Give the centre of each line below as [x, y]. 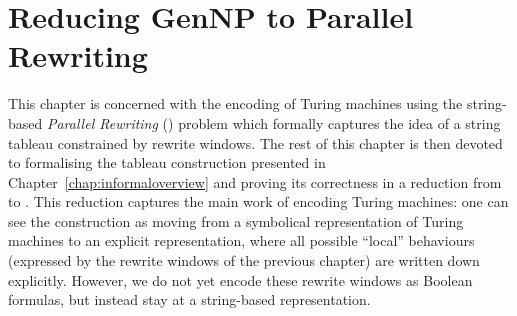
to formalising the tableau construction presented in [167, 162]
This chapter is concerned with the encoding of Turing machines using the [235, 103]
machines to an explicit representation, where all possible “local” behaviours [241, 240]
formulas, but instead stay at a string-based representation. [189, 299]
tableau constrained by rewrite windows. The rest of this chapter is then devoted [255, 142]
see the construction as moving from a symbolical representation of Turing [236, 220]
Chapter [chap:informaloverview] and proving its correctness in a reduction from [255, 181]
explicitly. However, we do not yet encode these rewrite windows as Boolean [240, 279]
